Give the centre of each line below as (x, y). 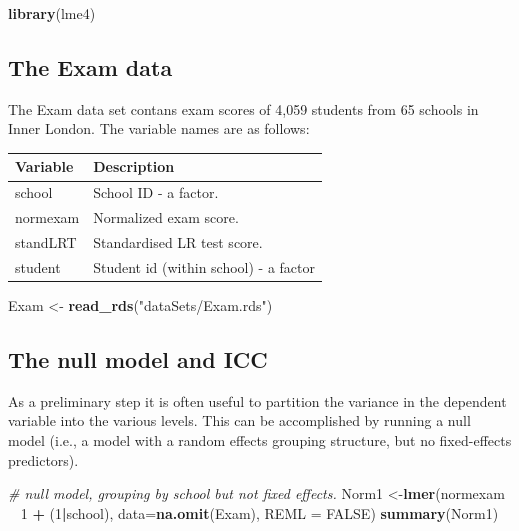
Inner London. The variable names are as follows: (159, 128)
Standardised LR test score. (178, 242)
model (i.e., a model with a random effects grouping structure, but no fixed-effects (260, 439)
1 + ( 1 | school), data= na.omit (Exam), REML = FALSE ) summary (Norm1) (259, 512)
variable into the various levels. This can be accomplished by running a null (239, 420)
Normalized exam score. (166, 217)
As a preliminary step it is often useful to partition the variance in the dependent (257, 400)
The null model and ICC (138, 358)
